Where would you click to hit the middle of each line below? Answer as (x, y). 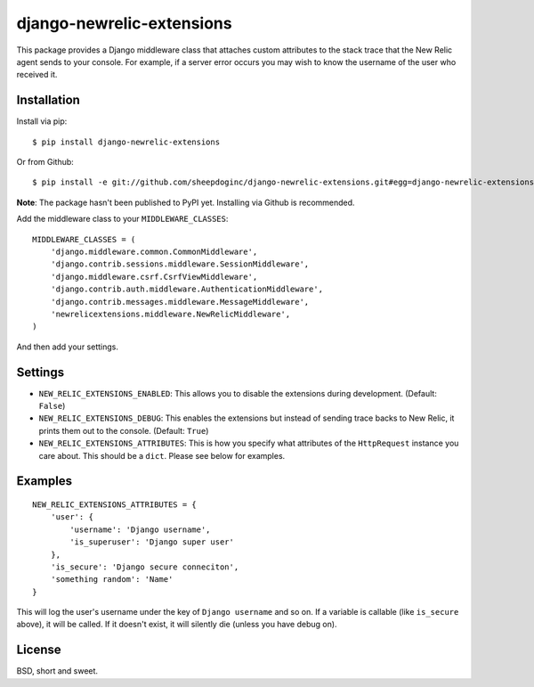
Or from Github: (45, 162)
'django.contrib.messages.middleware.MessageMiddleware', (180, 302)
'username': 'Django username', (140, 529)
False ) (52, 406)
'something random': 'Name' (112, 580)
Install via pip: (42, 121)
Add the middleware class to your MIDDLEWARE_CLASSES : (122, 219)
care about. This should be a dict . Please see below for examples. (162, 455)
